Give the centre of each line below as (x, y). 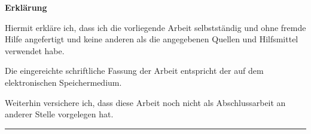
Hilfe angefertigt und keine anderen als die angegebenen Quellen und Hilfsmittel (152, 39)
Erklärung (26, 7)
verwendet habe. (35, 50)
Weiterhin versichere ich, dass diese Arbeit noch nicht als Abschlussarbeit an (145, 102)
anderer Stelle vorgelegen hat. (59, 114)
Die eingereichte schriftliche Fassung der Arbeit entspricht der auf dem (134, 71)
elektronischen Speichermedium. (63, 82)
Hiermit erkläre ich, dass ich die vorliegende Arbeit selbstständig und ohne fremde (155, 27)
